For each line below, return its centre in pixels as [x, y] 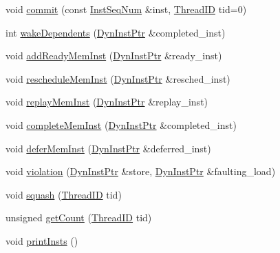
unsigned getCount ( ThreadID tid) [79, 217]
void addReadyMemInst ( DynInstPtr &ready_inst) [114, 55]
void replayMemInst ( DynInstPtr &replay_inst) [107, 102]
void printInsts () [42, 240]
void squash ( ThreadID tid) [64, 194]
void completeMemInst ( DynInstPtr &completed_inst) [121, 124]
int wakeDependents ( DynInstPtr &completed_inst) [116, 32]
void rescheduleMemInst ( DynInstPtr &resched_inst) [118, 78]
